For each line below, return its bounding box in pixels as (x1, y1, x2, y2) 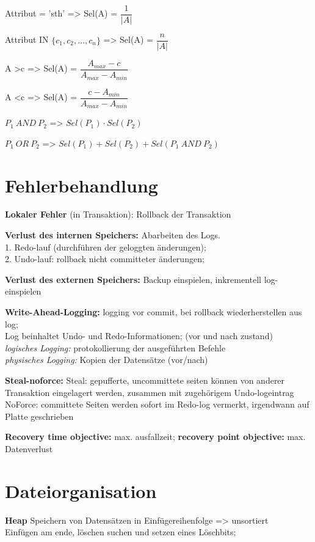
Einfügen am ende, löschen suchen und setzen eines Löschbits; (5, 526, 236, 538)
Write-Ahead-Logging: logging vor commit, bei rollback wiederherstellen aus (5, 306, 302, 318)
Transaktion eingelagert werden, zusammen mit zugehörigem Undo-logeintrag (5, 386, 294, 398)
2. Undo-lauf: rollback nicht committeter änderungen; (5, 252, 205, 265)
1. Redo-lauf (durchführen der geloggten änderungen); (5, 240, 206, 253)
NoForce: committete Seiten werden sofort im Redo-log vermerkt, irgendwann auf (5, 398, 310, 411)
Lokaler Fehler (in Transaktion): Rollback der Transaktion (5, 208, 231, 221)
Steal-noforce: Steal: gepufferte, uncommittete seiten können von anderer (5, 374, 285, 386)
